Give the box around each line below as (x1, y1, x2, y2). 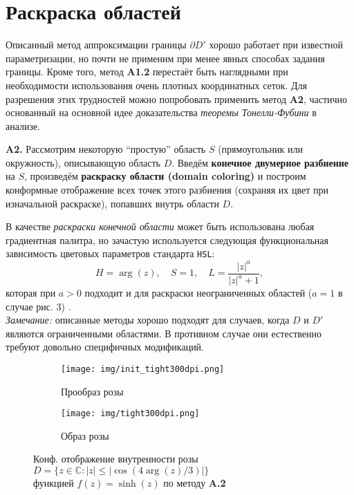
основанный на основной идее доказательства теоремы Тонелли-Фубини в (6, 105, 317, 120)
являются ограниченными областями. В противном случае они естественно (6, 326, 322, 340)
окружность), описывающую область (6, 155, 160, 169)
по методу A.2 (163, 476, 226, 490)
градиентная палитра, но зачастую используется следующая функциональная (6, 232, 328, 247)
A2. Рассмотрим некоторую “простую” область (6, 142, 206, 156)
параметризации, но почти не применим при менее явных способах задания (6, 50, 325, 65)
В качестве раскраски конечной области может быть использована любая (6, 219, 315, 234)
